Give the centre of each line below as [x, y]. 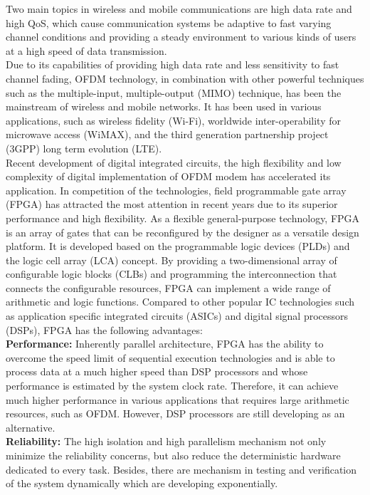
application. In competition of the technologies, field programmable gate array [176, 190]
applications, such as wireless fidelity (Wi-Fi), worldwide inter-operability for [173, 120]
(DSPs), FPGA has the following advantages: [104, 329]
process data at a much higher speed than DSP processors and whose [157, 371]
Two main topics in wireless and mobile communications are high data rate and [179, 9]
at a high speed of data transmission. [86, 50]
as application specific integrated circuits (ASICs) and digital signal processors [177, 316]
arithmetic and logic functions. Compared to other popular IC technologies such [180, 302]
